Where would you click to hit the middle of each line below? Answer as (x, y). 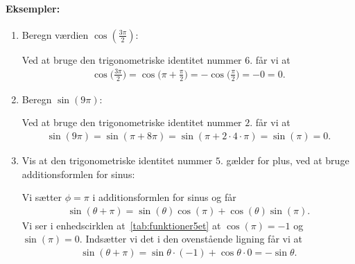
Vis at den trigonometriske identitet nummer (117, 160)
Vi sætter (42, 197)
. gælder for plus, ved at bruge (285, 160)
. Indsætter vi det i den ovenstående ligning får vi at (191, 239)
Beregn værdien (55, 34)
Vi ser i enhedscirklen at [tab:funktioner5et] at (121, 225)
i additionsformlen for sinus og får (164, 197)
